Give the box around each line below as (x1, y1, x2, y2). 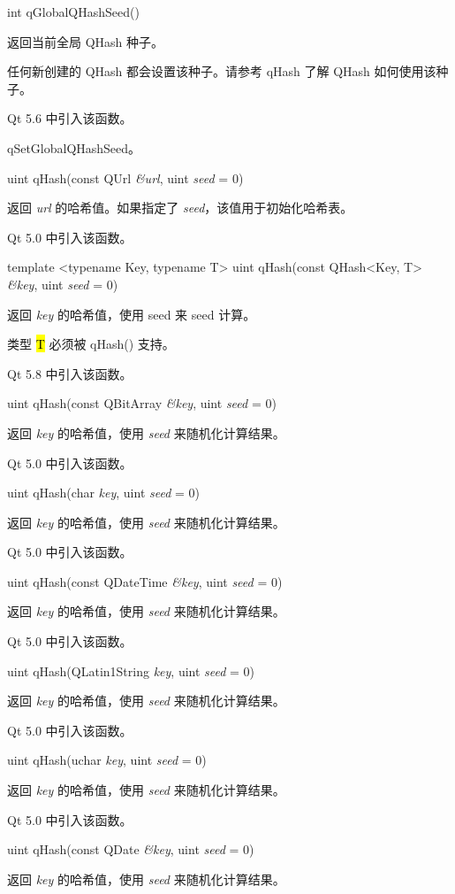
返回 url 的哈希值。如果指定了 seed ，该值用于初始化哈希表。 (7, 198, 353, 217)
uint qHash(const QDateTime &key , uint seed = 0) (7, 572, 283, 590)
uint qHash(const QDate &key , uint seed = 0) (7, 840, 254, 859)
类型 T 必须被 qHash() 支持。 (7, 335, 175, 353)
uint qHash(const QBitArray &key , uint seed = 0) (7, 394, 277, 412)
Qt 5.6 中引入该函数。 (7, 109, 133, 127)
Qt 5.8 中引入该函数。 (7, 364, 133, 382)
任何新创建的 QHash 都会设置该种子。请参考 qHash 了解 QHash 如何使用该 (7, 62, 436, 81)
